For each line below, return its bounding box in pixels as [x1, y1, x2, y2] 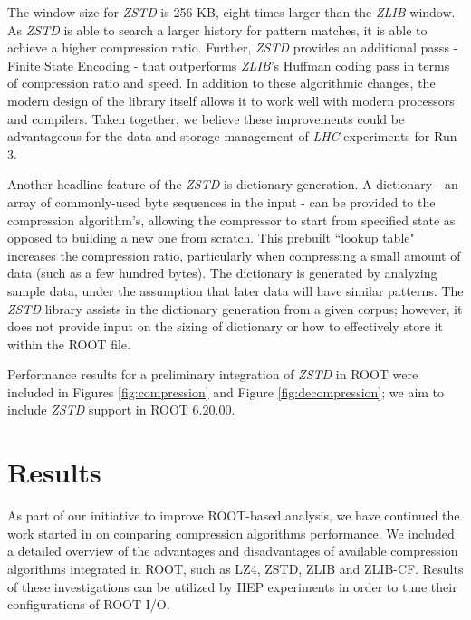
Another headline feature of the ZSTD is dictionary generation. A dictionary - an [7, 175, 458, 194]
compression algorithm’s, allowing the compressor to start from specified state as [7, 210, 456, 229]
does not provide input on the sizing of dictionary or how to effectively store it [7, 317, 444, 336]
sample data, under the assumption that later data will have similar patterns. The [7, 281, 464, 300]
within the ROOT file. [7, 334, 130, 353]
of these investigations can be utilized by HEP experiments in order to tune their [7, 577, 457, 596]
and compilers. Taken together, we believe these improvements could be [7, 109, 405, 128]
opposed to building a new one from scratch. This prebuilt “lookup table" [7, 228, 415, 247]
